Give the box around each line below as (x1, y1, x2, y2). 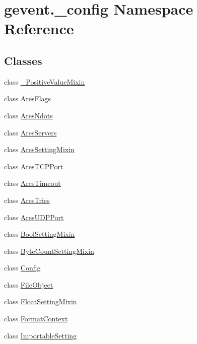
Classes (4, 52, 42, 68)
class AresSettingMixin (4, 144, 75, 155)
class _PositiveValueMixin (4, 76, 85, 87)
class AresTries (4, 194, 50, 205)
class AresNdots (4, 110, 53, 120)
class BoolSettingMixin (4, 229, 75, 239)
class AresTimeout (4, 178, 61, 188)
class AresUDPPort (4, 212, 64, 222)
